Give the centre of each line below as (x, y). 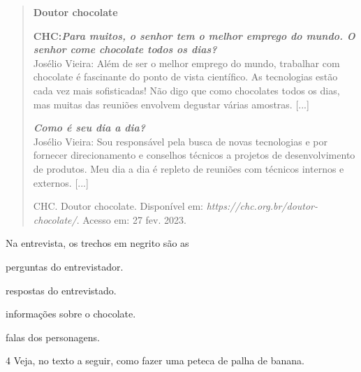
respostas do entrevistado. (61, 290)
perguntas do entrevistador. (65, 266)
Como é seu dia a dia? (89, 128)
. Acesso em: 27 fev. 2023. (131, 219)
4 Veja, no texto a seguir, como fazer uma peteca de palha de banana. (155, 360)
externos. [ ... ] (61, 182)
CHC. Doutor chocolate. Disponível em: (118, 206)
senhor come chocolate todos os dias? (125, 49)
